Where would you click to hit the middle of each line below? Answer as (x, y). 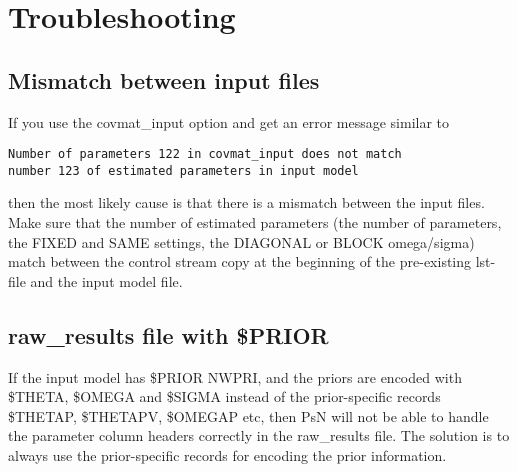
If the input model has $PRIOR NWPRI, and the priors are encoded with (235, 376)
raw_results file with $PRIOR (168, 334)
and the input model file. (106, 280)
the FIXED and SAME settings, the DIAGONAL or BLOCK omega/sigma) (241, 241)
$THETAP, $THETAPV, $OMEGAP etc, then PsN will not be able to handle (248, 415)
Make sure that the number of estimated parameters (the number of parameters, (255, 222)
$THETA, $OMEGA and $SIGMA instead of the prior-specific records (224, 396)
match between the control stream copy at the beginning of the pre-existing (240, 261)
